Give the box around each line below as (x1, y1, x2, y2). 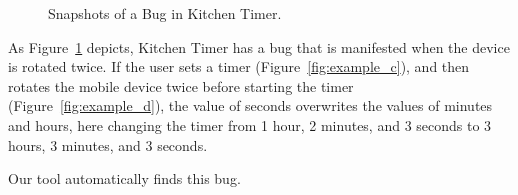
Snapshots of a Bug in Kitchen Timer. (48, 3, 282, 23)
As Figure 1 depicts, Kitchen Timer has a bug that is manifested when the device (8, 36, 510, 57)
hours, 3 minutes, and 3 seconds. (8, 134, 208, 155)
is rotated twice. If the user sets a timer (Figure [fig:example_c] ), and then (8, 56, 470, 77)
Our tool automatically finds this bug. (8, 168, 241, 189)
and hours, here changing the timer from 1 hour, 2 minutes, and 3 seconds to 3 (8, 114, 492, 135)
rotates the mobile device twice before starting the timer (8, 75, 354, 96)
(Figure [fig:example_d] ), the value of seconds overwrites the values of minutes (8, 95, 493, 116)
